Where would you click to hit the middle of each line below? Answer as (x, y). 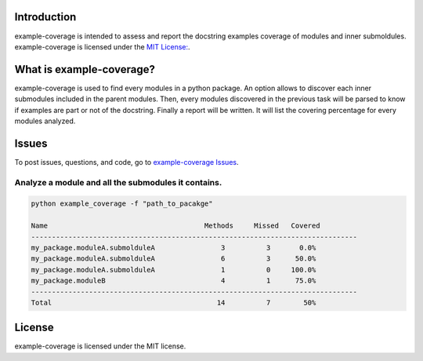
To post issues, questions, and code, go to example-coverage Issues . (127, 162)
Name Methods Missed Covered (175, 226)
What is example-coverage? (85, 69)
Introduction (45, 17)
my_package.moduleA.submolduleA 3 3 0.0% (174, 248)
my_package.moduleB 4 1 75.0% (174, 281)
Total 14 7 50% (174, 303)
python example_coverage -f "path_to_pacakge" (122, 204)
